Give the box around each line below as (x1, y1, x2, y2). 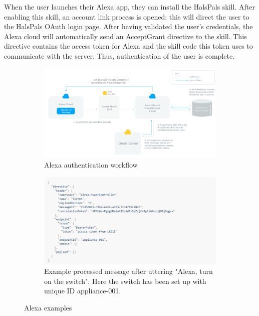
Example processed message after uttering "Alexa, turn (44, 266, 213, 276)
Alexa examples (24, 302, 72, 312)
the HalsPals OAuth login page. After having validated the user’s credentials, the (4, 21, 253, 32)
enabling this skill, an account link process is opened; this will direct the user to (4, 11, 249, 22)
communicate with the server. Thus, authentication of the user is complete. (4, 50, 235, 61)
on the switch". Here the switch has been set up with (44, 275, 206, 286)
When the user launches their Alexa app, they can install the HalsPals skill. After (4, 2, 255, 12)
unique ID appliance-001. (44, 285, 121, 296)
